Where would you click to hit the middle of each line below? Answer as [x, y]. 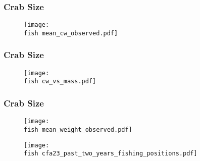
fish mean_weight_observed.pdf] [78, 129]
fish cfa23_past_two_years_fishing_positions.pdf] [111, 154]
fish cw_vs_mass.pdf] [60, 82]
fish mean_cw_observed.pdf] [71, 33]
